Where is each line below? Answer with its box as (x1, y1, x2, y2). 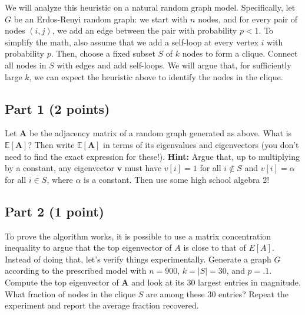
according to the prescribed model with (5, 264, 147, 277)
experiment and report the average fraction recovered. (5, 299, 199, 311)
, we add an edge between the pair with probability (52, 24, 237, 37)
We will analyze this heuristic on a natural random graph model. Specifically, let (5, 1, 296, 13)
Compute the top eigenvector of (5, 275, 119, 288)
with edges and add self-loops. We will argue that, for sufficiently (57, 58, 291, 71)
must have (124, 162, 162, 174)
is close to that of (183, 241, 246, 254)
